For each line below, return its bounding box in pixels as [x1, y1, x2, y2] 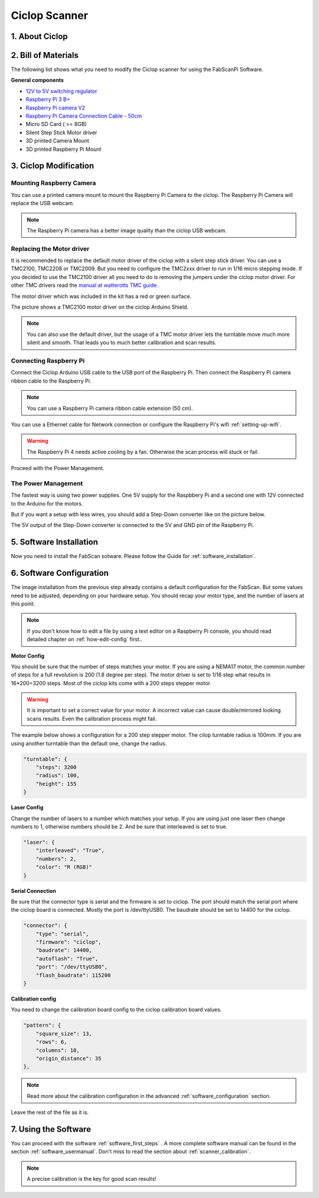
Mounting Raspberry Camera [11, 179, 96, 187]
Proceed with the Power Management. [11, 465, 105, 472]
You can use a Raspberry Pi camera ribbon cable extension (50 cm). [27, 404, 193, 412]
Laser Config [11, 804, 44, 811]
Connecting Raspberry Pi [11, 357, 85, 365]
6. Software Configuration [11, 568, 109, 578]
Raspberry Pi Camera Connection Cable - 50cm [25, 112, 142, 119]
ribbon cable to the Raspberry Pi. [11, 377, 92, 384]
